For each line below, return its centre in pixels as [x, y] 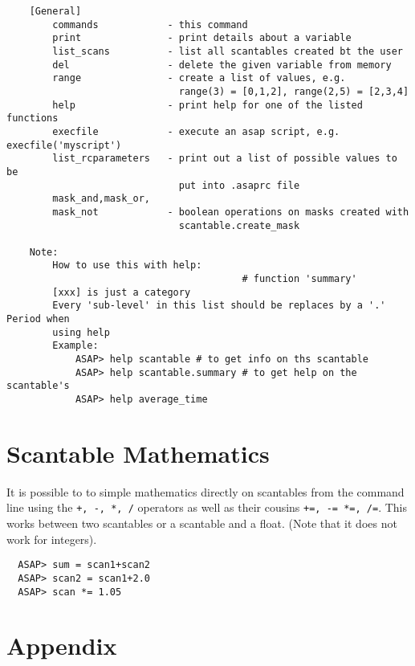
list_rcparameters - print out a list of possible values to [225, 159]
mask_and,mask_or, [101, 199]
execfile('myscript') [64, 145]
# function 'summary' [299, 279]
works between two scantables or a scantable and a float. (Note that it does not [202, 523]
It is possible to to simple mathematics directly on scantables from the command [205, 491]
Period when [38, 319]
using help [81, 332]
